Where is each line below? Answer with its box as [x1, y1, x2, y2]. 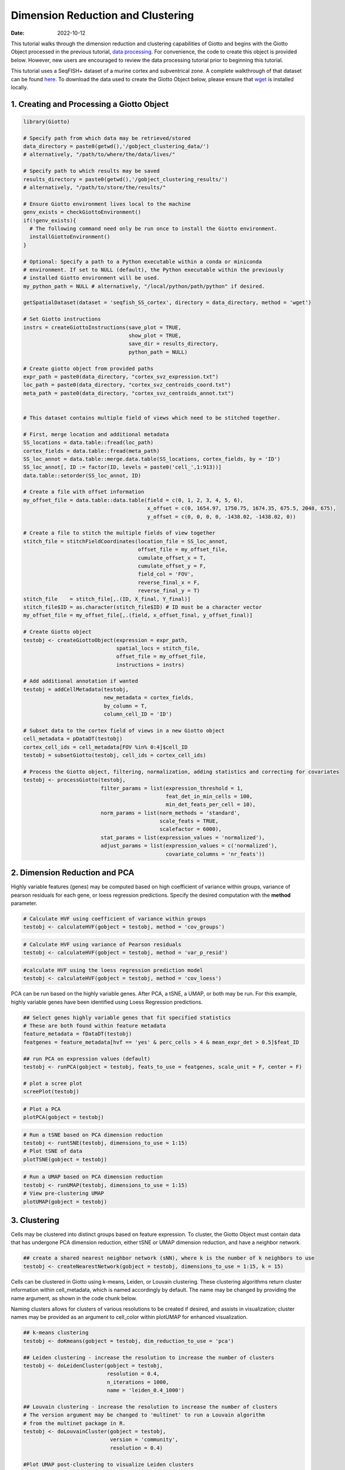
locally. [11, 83, 28, 91]
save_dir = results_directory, [128, 340, 219, 347]
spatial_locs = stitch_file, [116, 644, 200, 652]
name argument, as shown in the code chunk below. [11, 1294, 138, 1302]
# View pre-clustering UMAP [23, 1190, 104, 1197]
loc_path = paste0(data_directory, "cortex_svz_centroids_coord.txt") [23, 382, 232, 388]
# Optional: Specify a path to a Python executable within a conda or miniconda [23, 258, 262, 265]
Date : [11, 29, 25, 36]
